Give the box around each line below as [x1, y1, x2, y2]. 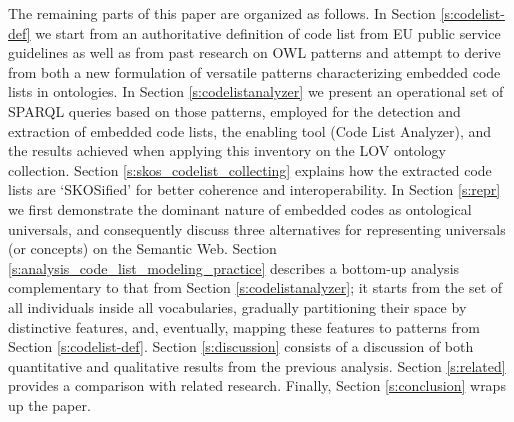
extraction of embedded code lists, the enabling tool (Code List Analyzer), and [8, 120, 492, 141]
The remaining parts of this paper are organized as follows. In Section [8, 3, 436, 23]
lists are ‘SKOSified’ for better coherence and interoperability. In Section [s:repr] [8, 179, 501, 200]
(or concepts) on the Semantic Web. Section [8, 238, 277, 259]
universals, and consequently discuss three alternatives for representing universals [8, 218, 506, 239]
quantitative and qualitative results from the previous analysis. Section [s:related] [8, 355, 506, 376]
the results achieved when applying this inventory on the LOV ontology [8, 140, 447, 161]
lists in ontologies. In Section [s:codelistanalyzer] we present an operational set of [8, 81, 504, 102]
